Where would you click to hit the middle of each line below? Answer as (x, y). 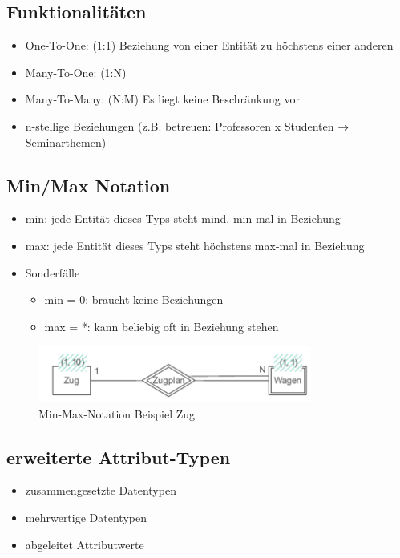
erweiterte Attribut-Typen (119, 457)
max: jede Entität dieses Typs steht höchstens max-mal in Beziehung (195, 245)
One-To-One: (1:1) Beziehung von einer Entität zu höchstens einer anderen (209, 45)
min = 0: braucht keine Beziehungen (134, 299)
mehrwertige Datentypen (86, 517)
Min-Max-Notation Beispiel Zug (117, 413)
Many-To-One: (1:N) (76, 72)
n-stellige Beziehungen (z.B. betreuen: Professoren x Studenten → (187, 125)
